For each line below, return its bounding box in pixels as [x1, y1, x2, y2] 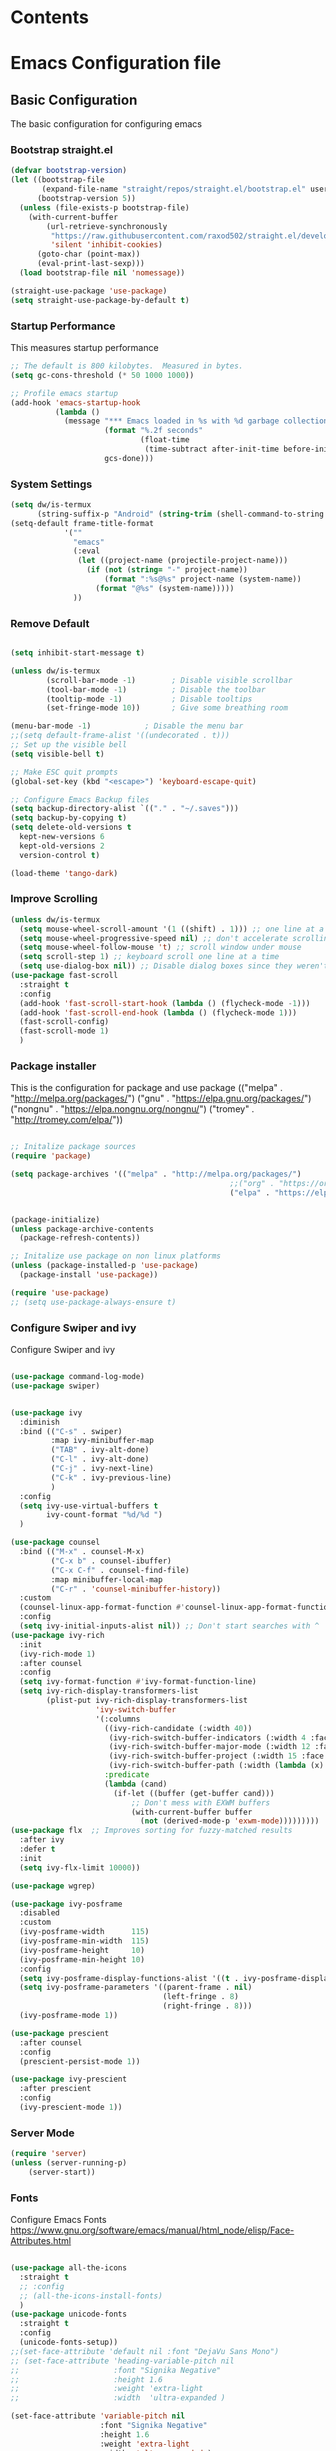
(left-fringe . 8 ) [162, 1992, 240, 2002]
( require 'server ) [10, 2149, 87, 2159]
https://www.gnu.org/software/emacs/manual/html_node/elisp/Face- [10, 2224, 295, 2236]
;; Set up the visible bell [10, 740, 128, 750]
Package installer [10, 1059, 97, 1073]
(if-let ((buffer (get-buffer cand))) [113, 1788, 275, 1798]
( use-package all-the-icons [10, 2263, 128, 2273]
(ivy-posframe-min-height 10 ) [19, 1954, 145, 1965]
